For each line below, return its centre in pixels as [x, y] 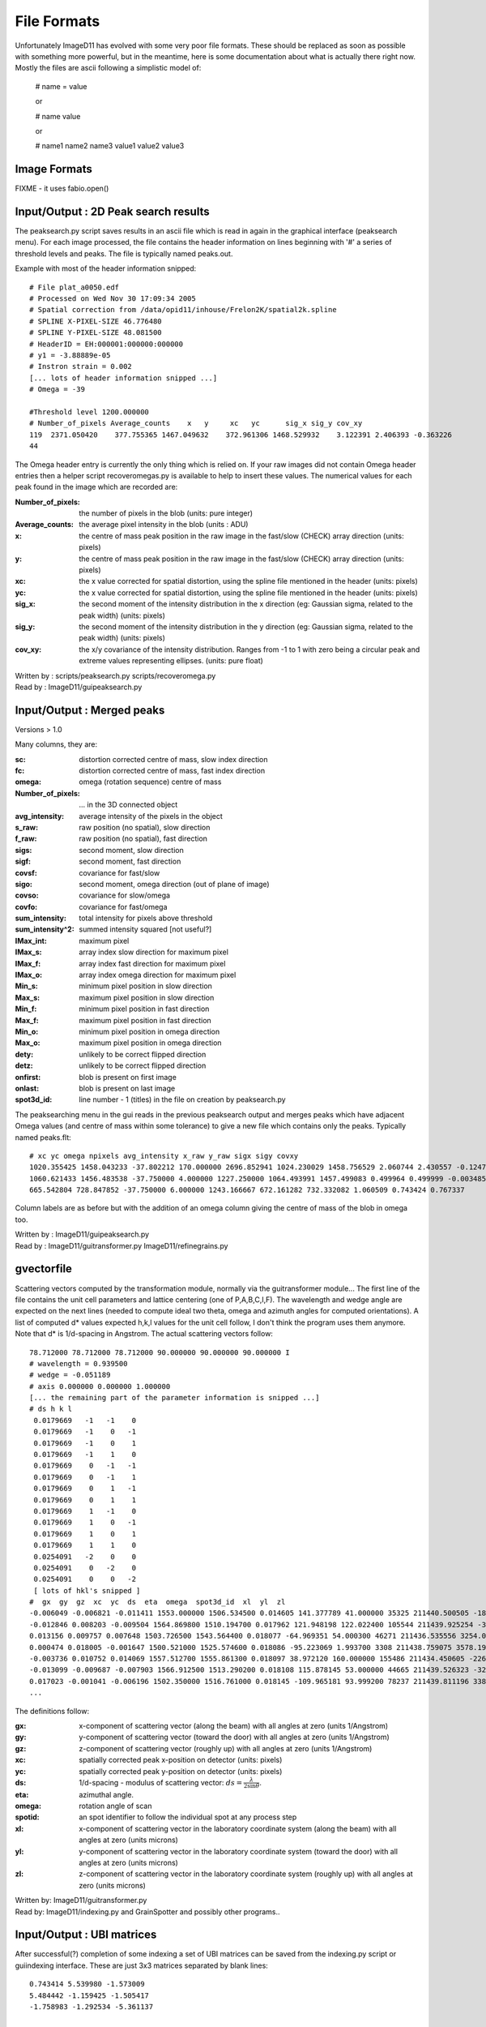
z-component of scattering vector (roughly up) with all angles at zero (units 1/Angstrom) [226, 1748]
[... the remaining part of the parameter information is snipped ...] [175, 1398]
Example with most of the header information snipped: [106, 268]
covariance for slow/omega [124, 895]
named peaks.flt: [43, 1137]
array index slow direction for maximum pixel [153, 952]
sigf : [23, 861]
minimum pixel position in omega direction [149, 1031]
